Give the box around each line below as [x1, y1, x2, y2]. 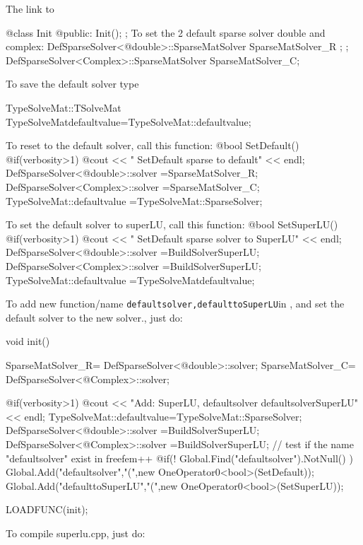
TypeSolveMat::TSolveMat [6, 100, 121, 115]
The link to [6, 1, 54, 16]
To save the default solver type [6, 76, 139, 91]
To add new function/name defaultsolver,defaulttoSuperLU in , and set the [6, 296, 345, 311]
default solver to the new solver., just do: [6, 310, 183, 324]
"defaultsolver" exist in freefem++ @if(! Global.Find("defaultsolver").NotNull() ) [6, 450, 353, 465]
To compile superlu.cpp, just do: [6, 525, 145, 540]
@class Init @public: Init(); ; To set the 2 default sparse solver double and [6, 25, 326, 40]
